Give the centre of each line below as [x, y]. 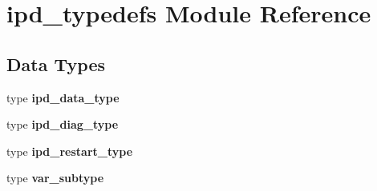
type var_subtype [55, 178]
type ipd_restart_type [70, 151]
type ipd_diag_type [63, 124]
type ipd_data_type [63, 97]
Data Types [56, 64]
